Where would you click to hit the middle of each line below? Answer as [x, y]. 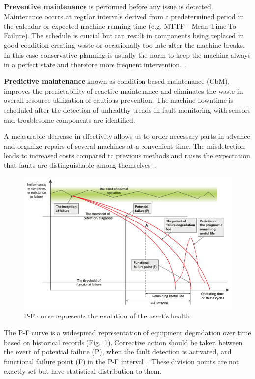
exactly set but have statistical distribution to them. [83, 371]
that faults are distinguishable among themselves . [80, 165]
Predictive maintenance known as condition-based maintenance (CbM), [117, 81]
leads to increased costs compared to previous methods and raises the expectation [127, 155]
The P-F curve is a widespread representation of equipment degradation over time [127, 332]
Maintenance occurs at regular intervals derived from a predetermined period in [124, 16]
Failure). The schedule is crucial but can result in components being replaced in [124, 35]
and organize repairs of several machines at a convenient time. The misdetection [125, 145]
